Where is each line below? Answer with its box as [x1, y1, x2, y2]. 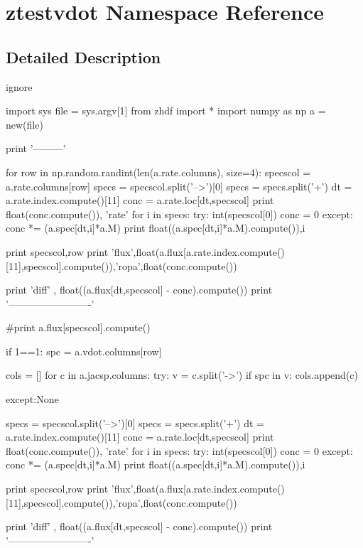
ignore [6, 79, 33, 94]
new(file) [6, 117, 43, 131]
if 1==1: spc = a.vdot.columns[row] [6, 343, 162, 358]
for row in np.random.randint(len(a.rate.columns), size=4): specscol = [6, 164, 311, 179]
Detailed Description [6, 45, 161, 68]
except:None [6, 392, 59, 407]
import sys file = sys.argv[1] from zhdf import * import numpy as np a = [6, 103, 326, 118]
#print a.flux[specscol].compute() [6, 320, 151, 335]
